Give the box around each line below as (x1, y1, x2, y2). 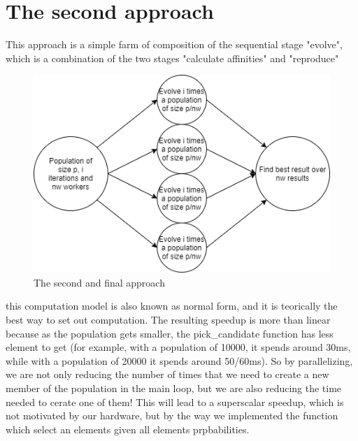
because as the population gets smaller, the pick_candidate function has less (6, 326, 334, 340)
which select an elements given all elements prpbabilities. (6, 421, 250, 436)
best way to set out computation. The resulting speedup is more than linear (6, 312, 331, 327)
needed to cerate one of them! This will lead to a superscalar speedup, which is (6, 394, 344, 409)
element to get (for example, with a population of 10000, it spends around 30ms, (6, 340, 351, 354)
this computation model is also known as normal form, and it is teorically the (6, 298, 338, 313)
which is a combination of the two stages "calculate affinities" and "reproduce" (6, 50, 339, 65)
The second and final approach (34, 275, 165, 289)
